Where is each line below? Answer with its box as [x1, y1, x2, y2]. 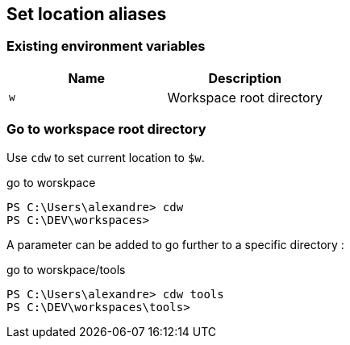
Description [208, 69, 281, 86]
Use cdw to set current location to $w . [6, 150, 205, 164]
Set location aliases [6, 4, 167, 24]
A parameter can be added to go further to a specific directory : [6, 237, 344, 251]
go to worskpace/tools [6, 262, 126, 276]
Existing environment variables [6, 38, 206, 55]
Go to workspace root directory [6, 121, 206, 138]
